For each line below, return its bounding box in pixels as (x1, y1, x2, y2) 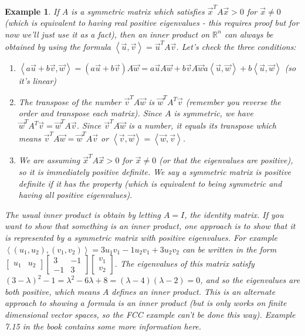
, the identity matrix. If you (184, 208, 284, 220)
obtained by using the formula (5, 41, 111, 53)
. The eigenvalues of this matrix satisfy (114, 257, 255, 270)
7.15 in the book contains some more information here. (5, 320, 202, 332)
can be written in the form (182, 243, 277, 255)
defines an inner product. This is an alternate (111, 285, 276, 297)
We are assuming (18, 154, 80, 166)
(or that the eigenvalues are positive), (159, 154, 293, 166)
